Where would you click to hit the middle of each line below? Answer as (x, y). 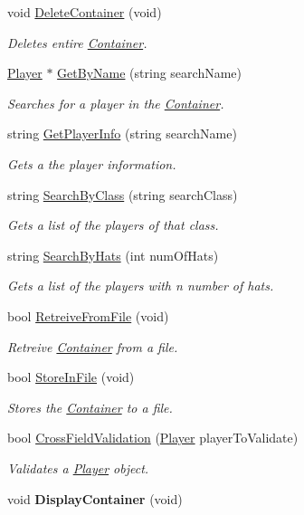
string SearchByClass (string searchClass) (123, 194)
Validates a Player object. (78, 467)
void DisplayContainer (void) (95, 498)
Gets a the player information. (92, 163)
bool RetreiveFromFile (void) (88, 315)
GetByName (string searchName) (149, 73)
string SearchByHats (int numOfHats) (113, 255)
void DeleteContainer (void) (85, 12)
